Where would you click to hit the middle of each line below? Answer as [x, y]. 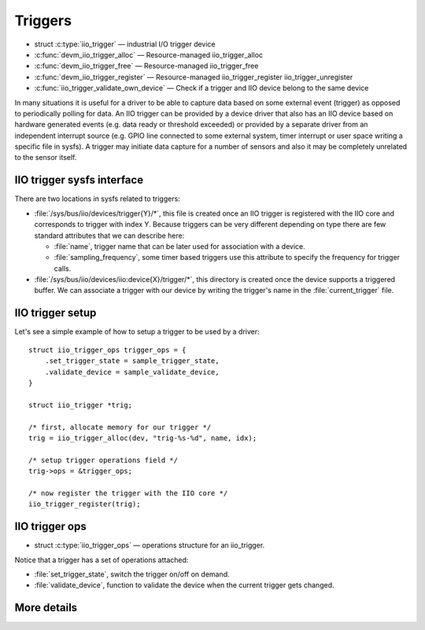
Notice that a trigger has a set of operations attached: [102, 560]
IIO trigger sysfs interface [79, 180]
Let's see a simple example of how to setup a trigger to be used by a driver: [137, 332]
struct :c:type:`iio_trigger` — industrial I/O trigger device [125, 44]
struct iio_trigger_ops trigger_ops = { [107, 350]
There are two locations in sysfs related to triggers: [97, 199]
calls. [63, 269]
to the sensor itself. [46, 157]
